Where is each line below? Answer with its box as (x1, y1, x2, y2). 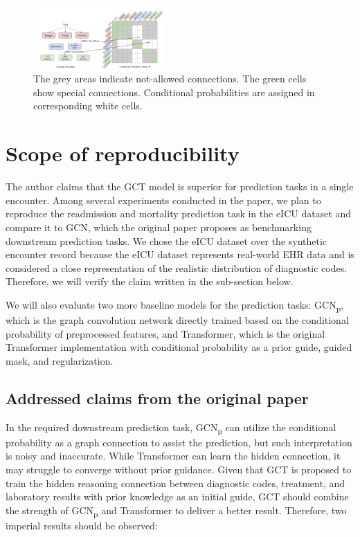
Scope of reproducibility (6, 139, 240, 167)
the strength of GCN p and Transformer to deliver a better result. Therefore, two (6, 502, 347, 519)
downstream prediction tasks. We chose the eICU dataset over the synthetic (6, 233, 327, 248)
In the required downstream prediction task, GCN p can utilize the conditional (6, 419, 336, 436)
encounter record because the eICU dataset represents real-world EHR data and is (6, 247, 354, 262)
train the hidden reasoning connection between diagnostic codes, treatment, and (6, 475, 345, 490)
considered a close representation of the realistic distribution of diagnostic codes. (6, 260, 348, 275)
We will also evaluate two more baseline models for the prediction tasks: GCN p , (6, 297, 344, 313)
